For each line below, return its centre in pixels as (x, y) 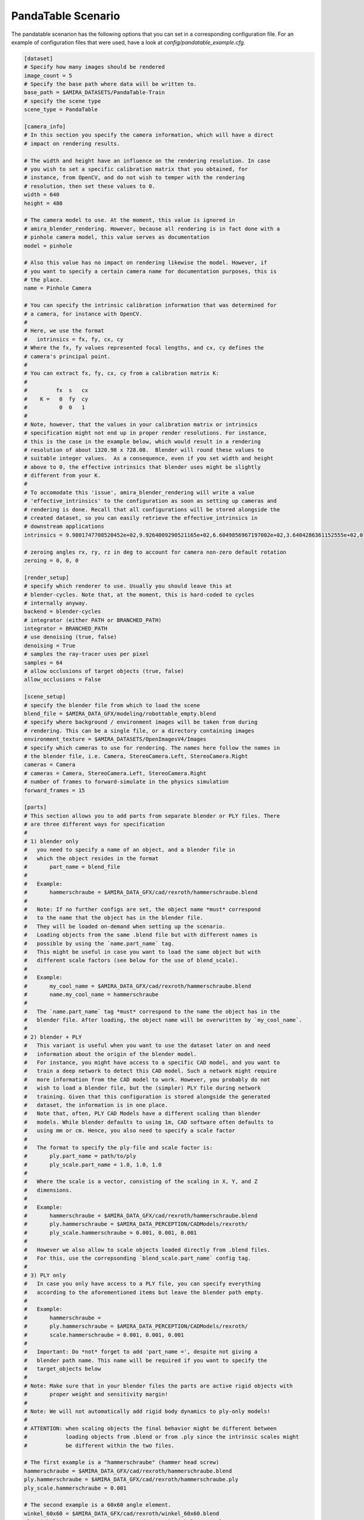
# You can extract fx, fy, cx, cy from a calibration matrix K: (122, 373)
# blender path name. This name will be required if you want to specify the (146, 1360)
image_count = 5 (48, 75)
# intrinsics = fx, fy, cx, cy (74, 339)
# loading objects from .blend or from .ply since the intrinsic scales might (162, 1437)
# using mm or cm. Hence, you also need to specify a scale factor (130, 1131)
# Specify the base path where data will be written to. (110, 84)
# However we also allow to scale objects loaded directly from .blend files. (147, 1250)
